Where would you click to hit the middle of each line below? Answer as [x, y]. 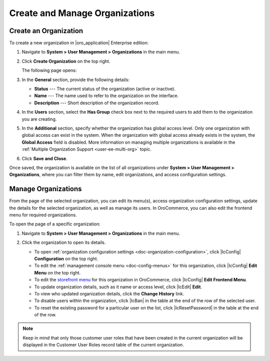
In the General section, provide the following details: [76, 80]
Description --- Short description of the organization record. [97, 103]
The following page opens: [49, 71]
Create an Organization [46, 31]
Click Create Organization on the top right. [66, 61]
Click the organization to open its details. [64, 242]
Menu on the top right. [57, 272]
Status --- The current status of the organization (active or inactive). [105, 89]
